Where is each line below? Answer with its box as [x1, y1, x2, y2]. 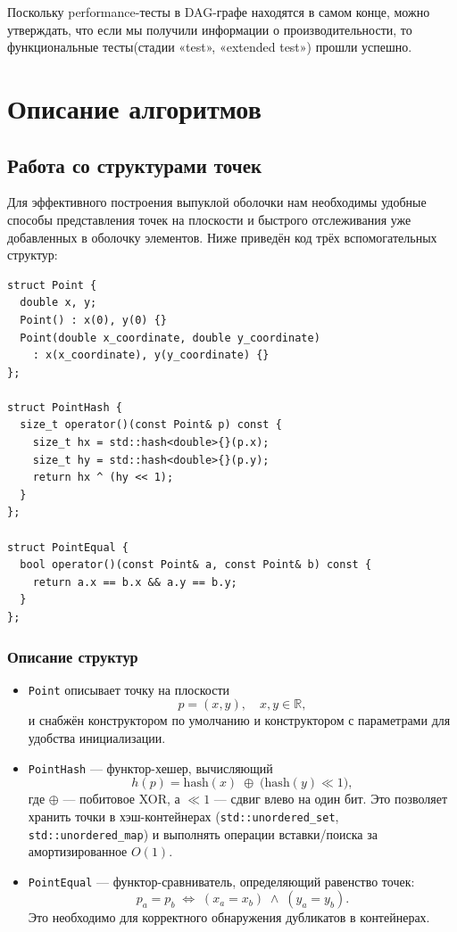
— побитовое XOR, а [62, 789, 180, 808]
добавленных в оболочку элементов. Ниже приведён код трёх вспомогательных [7, 227, 437, 246]
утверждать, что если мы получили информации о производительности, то [7, 20, 412, 38]
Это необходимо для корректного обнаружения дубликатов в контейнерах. [28, 908, 430, 927]
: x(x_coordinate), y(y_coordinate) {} [32, 349, 270, 362]
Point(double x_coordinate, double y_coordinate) [20, 331, 320, 344]
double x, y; [20, 296, 97, 309]
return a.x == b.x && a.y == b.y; [32, 575, 237, 589]
